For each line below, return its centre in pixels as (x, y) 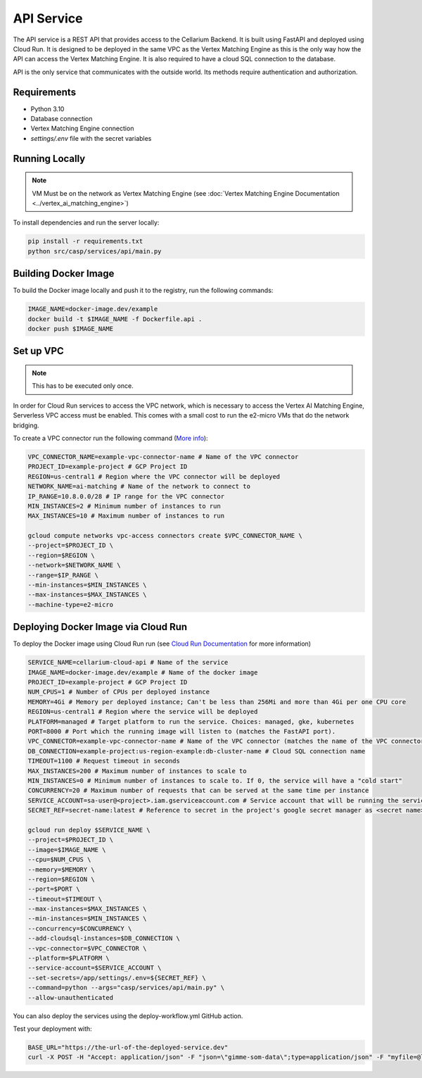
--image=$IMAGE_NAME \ (67, 850)
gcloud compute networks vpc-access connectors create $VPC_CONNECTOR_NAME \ (165, 536)
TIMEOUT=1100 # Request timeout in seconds (104, 761)
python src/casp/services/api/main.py (95, 251)
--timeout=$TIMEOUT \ (65, 899)
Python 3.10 (47, 108)
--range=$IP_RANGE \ (63, 575)
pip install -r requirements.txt (85, 242)
